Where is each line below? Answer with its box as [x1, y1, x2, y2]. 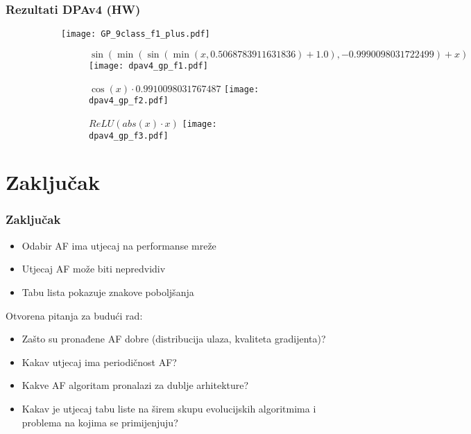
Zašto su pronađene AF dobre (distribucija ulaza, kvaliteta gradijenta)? [22, 331, 326, 346]
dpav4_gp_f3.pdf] [89, 130, 169, 141]
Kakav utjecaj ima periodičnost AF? [22, 354, 177, 369]
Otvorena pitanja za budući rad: [6, 308, 143, 322]
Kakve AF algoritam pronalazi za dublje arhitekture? [22, 378, 249, 392]
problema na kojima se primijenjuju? [22, 415, 178, 429]
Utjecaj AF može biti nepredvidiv [22, 261, 166, 276]
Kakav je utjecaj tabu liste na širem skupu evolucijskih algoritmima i [22, 401, 316, 415]
